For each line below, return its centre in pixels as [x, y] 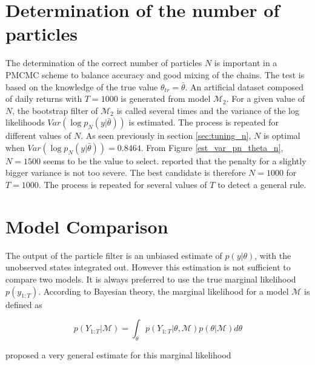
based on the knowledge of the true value [82, 86]
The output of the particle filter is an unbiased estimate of [114, 255]
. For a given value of [266, 99]
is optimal [282, 136]
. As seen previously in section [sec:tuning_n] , [166, 136]
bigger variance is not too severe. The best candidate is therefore [126, 172]
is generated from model [166, 99]
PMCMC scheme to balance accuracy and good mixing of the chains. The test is [155, 74]
